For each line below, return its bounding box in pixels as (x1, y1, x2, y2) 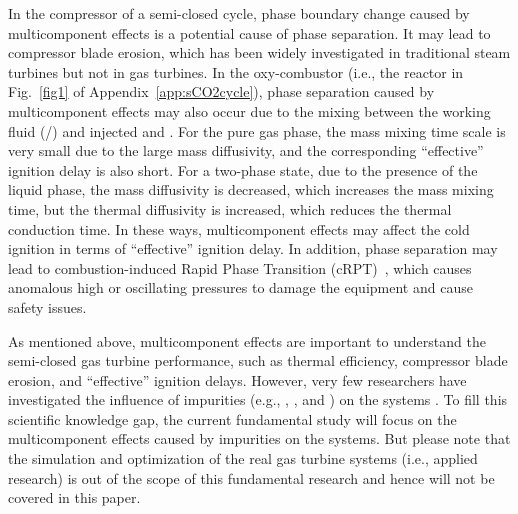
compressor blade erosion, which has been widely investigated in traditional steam (8, 42, 511, 63)
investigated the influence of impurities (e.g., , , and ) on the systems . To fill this (8, 389, 508, 410)
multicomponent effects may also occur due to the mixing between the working (8, 100, 491, 121)
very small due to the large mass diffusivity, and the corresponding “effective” (8, 140, 484, 161)
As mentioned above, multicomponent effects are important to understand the (8, 330, 486, 351)
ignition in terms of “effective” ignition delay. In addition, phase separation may (8, 238, 498, 259)
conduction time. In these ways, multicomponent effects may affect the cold (8, 218, 470, 239)
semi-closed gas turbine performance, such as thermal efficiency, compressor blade (8, 350, 508, 371)
